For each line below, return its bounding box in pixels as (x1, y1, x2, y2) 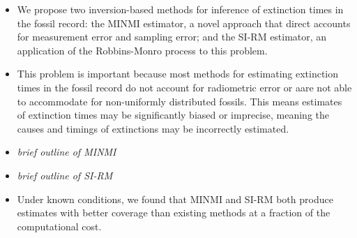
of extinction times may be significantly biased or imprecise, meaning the (17, 107, 329, 122)
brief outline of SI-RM (17, 168, 113, 182)
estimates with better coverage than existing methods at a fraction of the (17, 205, 331, 220)
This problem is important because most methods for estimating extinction (17, 66, 339, 81)
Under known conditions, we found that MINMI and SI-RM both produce (17, 191, 333, 206)
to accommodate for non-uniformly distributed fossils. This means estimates (17, 94, 342, 108)
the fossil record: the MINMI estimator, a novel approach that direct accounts (17, 15, 351, 30)
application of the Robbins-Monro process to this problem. (17, 43, 268, 57)
